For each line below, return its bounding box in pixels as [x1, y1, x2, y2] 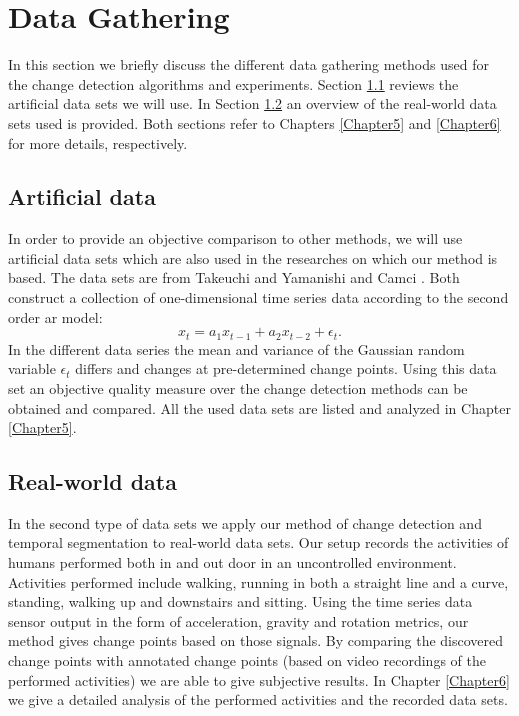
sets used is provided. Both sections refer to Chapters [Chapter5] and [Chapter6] [8, 112, 501, 133]
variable [8, 358, 56, 379]
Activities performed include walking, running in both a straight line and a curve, [8, 571, 509, 592]
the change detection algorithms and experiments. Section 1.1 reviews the [8, 73, 459, 94]
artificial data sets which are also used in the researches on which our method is [8, 247, 498, 268]
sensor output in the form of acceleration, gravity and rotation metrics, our [8, 610, 469, 631]
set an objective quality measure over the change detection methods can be [8, 377, 468, 398]
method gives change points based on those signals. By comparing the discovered [8, 630, 504, 651]
